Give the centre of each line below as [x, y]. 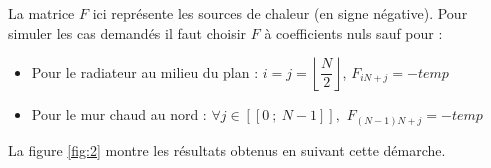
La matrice [41, 13]
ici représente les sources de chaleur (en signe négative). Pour [280, 13]
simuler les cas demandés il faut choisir [127, 32]
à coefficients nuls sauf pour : [353, 32]
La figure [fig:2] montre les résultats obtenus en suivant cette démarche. [227, 149]
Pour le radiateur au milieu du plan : [145, 71]
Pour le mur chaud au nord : [119, 114]
